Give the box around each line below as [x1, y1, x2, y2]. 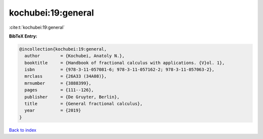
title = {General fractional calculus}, [24, 101, 143, 107]
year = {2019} [24, 108, 81, 113]
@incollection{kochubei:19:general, [19, 46, 107, 52]
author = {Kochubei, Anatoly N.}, [24, 53, 125, 59]
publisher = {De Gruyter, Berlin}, [24, 94, 120, 99]
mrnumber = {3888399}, [24, 80, 92, 86]
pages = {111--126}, [24, 87, 94, 93]
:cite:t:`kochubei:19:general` [9, 24, 65, 30]
